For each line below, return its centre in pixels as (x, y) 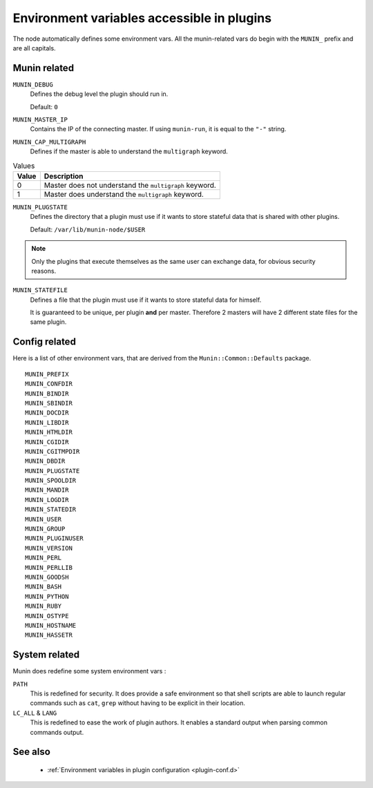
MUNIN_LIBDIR (47, 422)
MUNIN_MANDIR (47, 490)
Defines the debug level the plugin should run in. (99, 94)
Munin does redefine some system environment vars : (89, 671)
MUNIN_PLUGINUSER (54, 538)
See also (32, 752)
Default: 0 (44, 106)
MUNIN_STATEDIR (51, 510)
